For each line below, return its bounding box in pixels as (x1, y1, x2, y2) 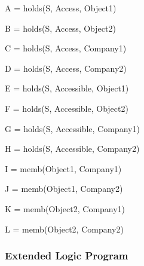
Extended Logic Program (5, 248, 128, 263)
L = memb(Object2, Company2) (5, 222, 124, 235)
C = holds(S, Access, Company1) (5, 42, 127, 54)
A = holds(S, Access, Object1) (5, 2, 117, 14)
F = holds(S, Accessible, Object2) (5, 102, 128, 114)
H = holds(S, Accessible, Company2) (5, 142, 140, 155)
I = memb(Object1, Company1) (5, 162, 122, 175)
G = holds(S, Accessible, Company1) (5, 122, 140, 134)
